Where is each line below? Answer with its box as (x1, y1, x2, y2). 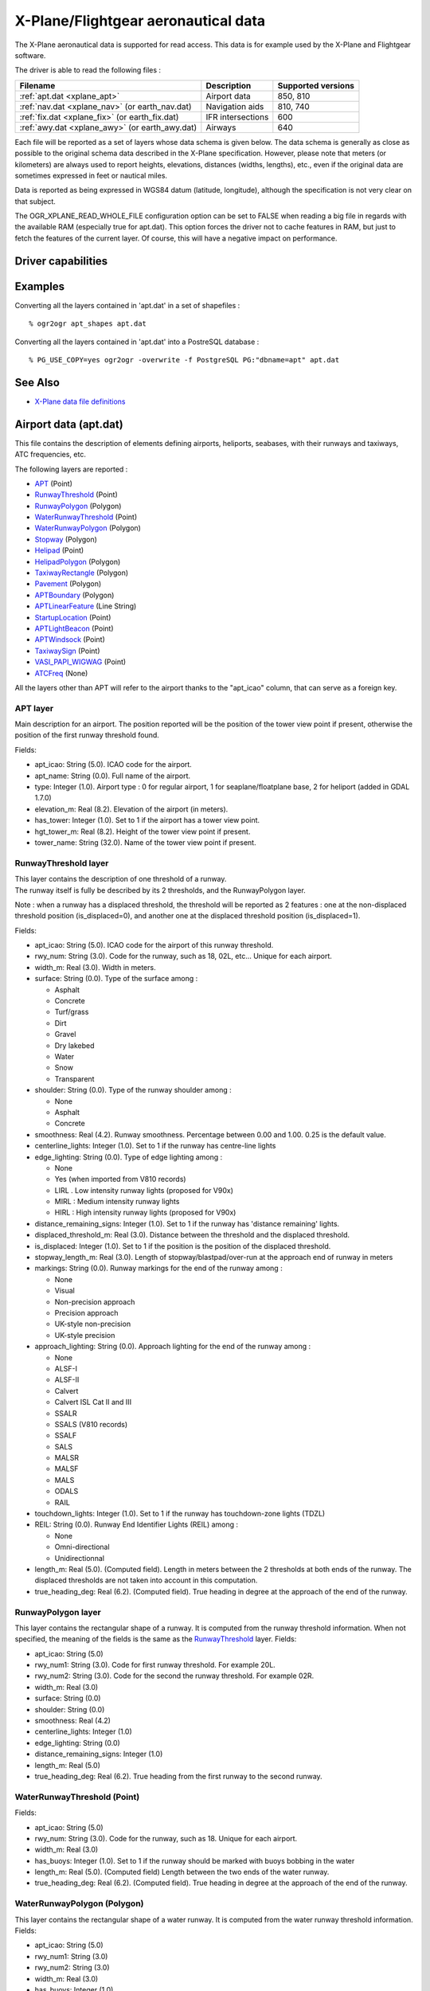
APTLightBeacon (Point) (34, 624, 115, 633)
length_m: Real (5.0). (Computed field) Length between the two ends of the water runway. (34, 1868, 330, 1877)
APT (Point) (34, 479, 73, 488)
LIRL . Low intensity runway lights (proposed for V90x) (54, 1185, 234, 1195)
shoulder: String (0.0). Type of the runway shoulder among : (34, 1085, 232, 1095)
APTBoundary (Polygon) (34, 590, 115, 600)
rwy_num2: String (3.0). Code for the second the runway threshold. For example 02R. (34, 1671, 315, 1680)
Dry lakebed (54, 1040, 95, 1050)
